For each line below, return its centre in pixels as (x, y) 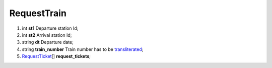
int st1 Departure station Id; (50, 28)
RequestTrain (38, 13)
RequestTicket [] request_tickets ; (56, 56)
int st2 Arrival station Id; (47, 35)
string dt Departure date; (48, 42)
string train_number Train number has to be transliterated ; (83, 49)
